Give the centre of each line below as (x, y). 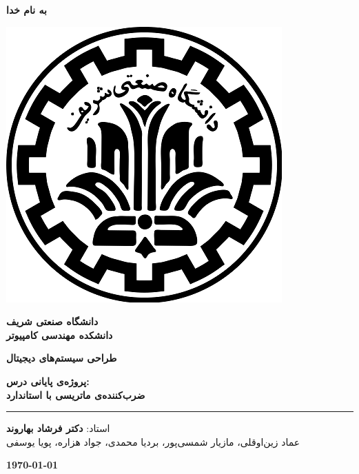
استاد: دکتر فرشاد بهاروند (58, 428)
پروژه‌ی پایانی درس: (48, 381)
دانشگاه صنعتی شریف (52, 321)
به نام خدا (27, 10)
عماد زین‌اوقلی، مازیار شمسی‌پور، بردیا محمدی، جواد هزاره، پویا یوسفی (153, 441)
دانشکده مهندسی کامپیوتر (60, 334)
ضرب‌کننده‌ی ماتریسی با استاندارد (76, 394)
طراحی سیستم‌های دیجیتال (62, 358)
